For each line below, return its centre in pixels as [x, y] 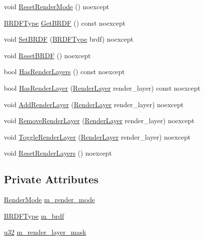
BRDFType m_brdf [34, 216]
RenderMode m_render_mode [50, 200]
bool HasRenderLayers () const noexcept [64, 72]
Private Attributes [51, 179]
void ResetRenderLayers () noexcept [58, 153]
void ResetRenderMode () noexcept [57, 6]
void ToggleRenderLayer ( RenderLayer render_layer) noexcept [97, 136]
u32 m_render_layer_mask [45, 232]
